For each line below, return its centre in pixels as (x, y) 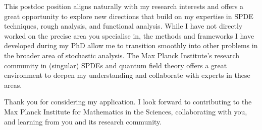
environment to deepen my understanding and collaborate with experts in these (127, 75)
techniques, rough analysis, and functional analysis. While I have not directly (123, 26)
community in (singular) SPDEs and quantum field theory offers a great (116, 65)
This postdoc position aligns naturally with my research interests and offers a (124, 6)
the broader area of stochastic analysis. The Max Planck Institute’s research (122, 55)
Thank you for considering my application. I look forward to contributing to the (128, 102)
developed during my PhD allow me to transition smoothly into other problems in (131, 45)
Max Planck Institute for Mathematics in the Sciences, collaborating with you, (126, 111)
